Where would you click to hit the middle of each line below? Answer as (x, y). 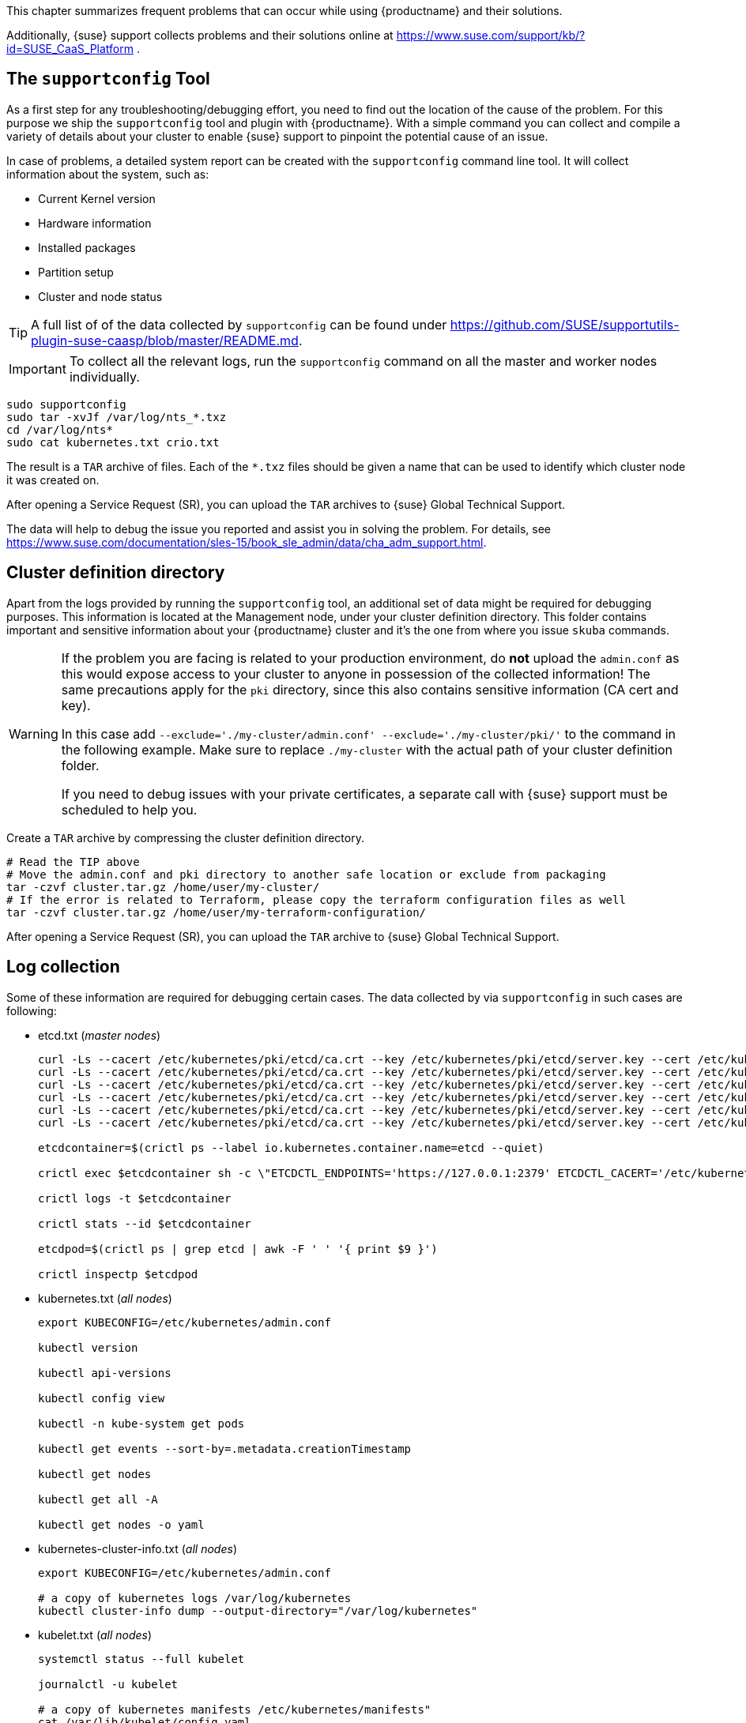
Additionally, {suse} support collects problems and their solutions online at (200, 35)
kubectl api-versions (105, 1373)
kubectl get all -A (98, 1499)
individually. (104, 376)
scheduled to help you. (129, 809)
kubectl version (88, 1347)
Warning (34, 734)
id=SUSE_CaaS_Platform (70, 49)
